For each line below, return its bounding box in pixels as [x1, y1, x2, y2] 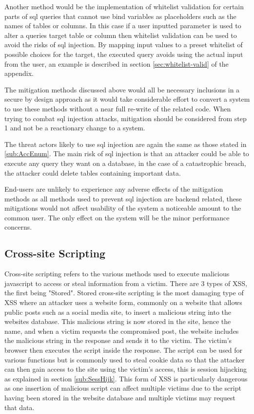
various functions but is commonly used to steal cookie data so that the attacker [4, 354, 245, 364]
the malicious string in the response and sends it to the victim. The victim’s [4, 335, 232, 345]
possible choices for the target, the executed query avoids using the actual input [4, 49, 243, 59]
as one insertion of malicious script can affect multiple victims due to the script [4, 383, 241, 393]
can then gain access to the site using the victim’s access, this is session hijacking [4, 364, 247, 374]
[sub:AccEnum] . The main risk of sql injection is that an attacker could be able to [4, 148, 249, 159]
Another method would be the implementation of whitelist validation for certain [4, 1, 244, 11]
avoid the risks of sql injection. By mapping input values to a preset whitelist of [4, 39, 243, 50]
